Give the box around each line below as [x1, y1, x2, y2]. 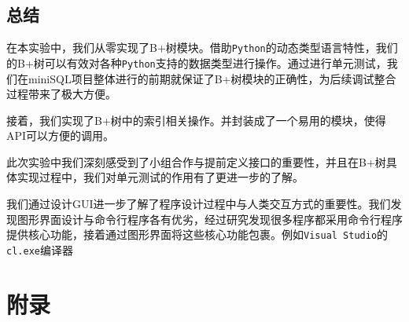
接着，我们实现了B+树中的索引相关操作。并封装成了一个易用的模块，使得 [6, 112, 386, 128]
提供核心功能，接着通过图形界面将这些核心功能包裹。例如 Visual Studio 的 [6, 226, 389, 243]
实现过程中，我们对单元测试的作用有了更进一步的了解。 [17, 169, 304, 185]
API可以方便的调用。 [6, 127, 115, 144]
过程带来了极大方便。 [6, 86, 116, 102]
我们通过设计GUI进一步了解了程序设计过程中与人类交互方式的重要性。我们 [6, 196, 391, 212]
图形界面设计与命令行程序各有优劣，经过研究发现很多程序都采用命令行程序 [17, 210, 403, 227]
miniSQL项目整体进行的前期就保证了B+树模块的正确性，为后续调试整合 [28, 70, 396, 86]
